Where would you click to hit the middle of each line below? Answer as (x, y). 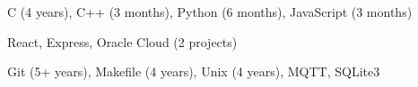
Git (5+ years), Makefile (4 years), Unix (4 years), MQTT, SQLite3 (194, 71)
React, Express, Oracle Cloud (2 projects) (122, 41)
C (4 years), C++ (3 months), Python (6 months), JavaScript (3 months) (210, 12)
